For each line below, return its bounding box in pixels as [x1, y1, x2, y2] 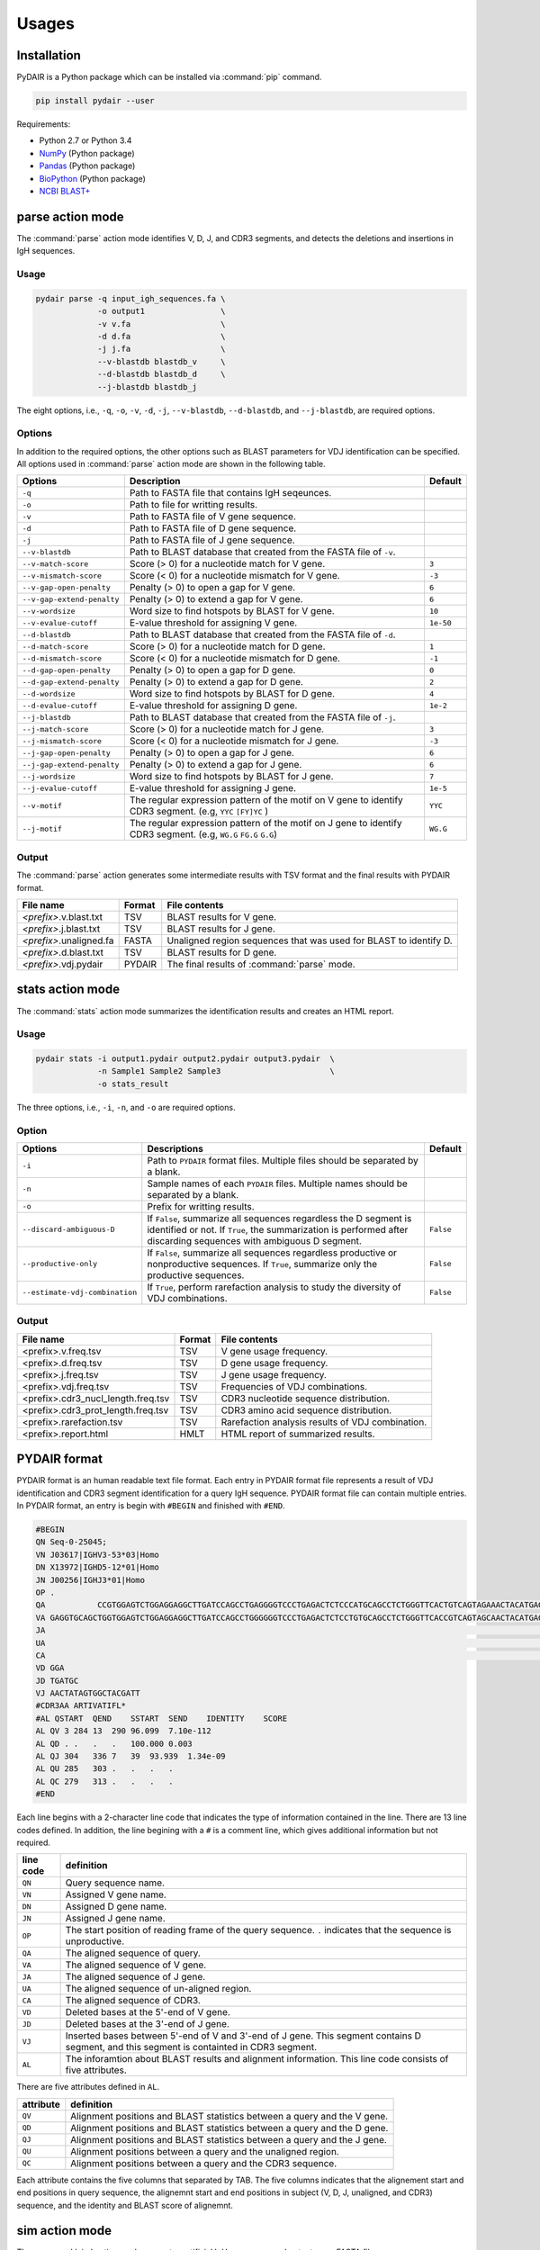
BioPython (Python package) [39, 173, 146, 184]
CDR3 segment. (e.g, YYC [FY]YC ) [129, 805, 269, 818]
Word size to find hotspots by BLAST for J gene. [129, 770, 334, 783]
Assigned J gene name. [65, 1912, 166, 1925]
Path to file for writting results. [129, 499, 258, 511]
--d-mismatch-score [22, 653, 103, 663]
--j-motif [22, 823, 63, 833]
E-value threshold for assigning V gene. [129, 616, 298, 629]
